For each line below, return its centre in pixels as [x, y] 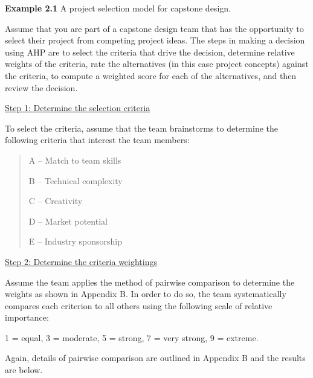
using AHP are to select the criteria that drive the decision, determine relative [150, 52]
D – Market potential [68, 221]
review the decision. [41, 87]
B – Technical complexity [76, 180]
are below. [24, 370]
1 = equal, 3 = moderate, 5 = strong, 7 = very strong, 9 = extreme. [132, 337]
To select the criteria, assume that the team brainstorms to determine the [142, 128]
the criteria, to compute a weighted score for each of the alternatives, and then [151, 75]
